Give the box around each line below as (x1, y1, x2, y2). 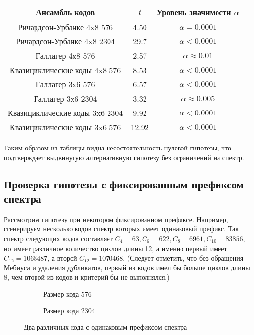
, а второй (47, 253, 77, 263)
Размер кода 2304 (43, 305, 95, 315)
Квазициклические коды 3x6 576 (10, 121, 121, 133)
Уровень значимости (156, 6, 231, 18)
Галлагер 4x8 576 (36, 50, 95, 61)
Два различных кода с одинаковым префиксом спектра (24, 322, 187, 332)
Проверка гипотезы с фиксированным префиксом (4, 176, 244, 191)
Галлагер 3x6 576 (36, 78, 95, 90)
